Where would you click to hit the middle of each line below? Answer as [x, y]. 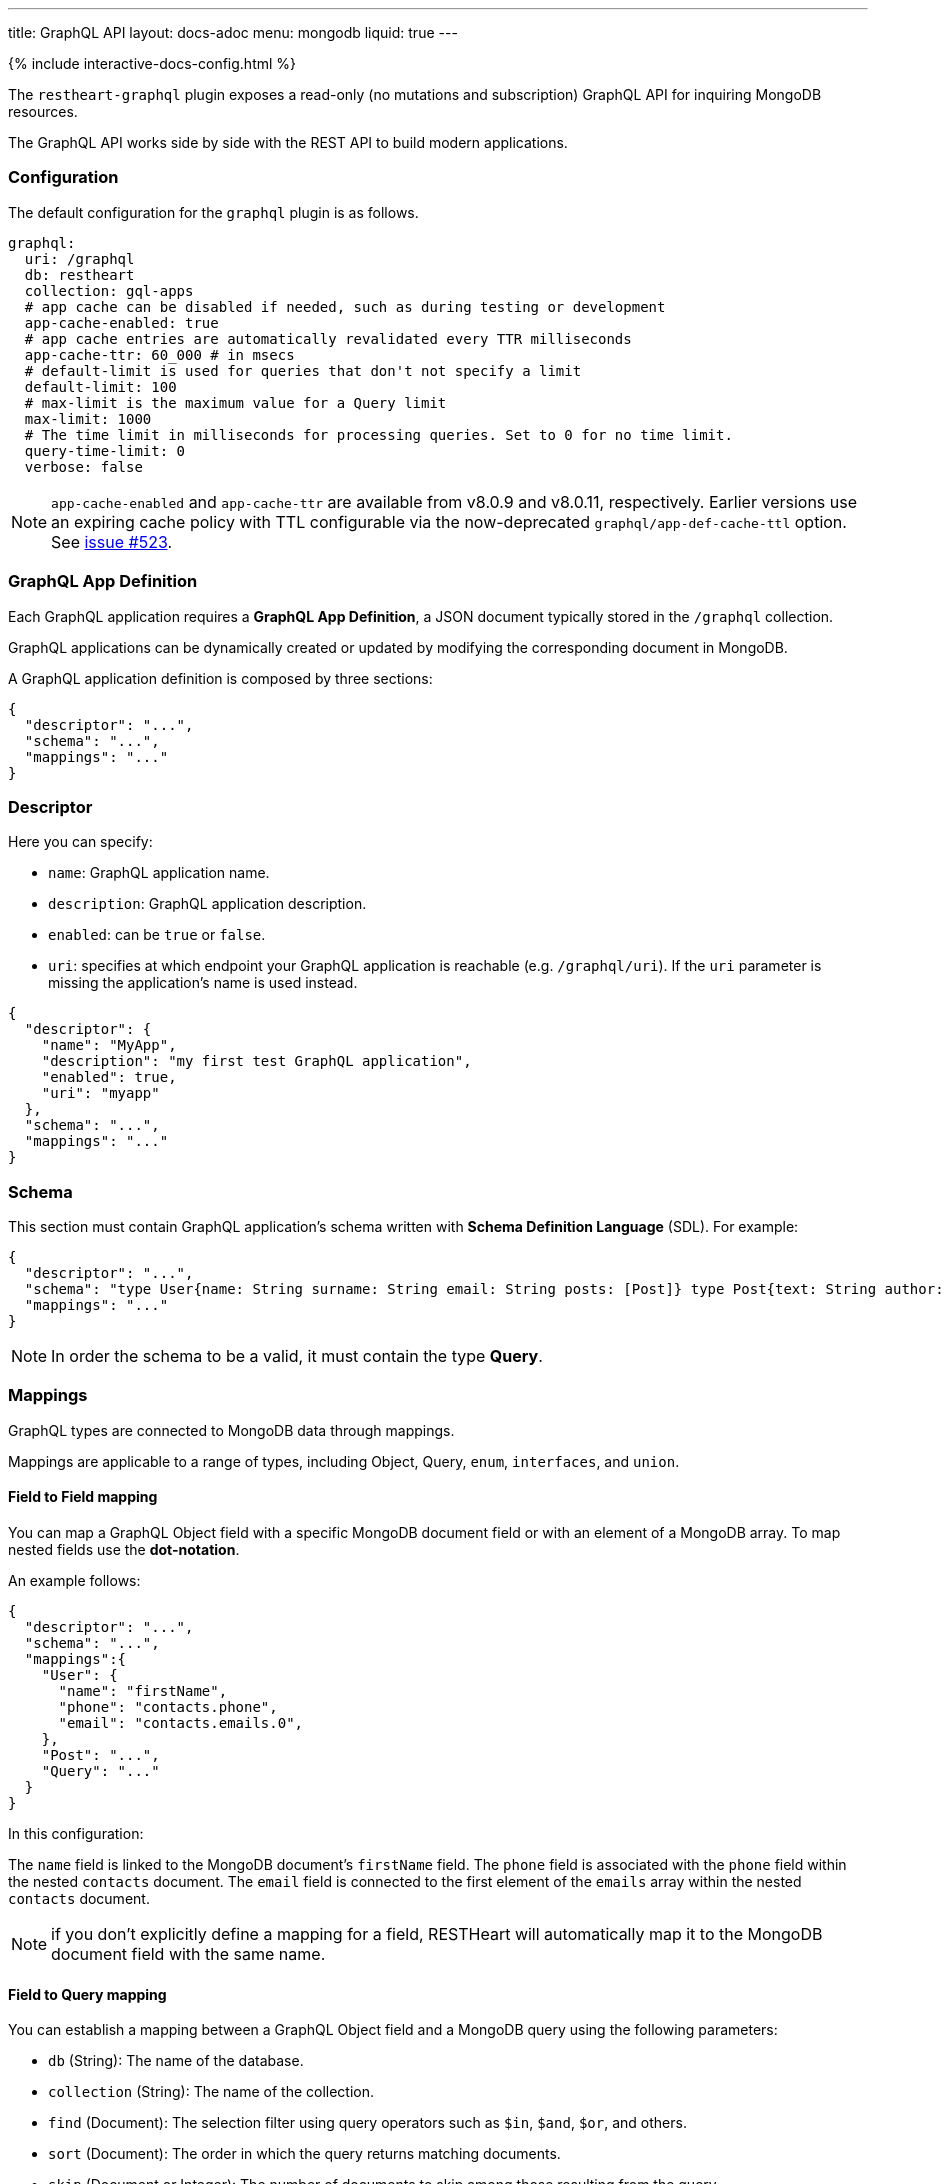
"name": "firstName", [143, 1690]
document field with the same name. [188, 1953]
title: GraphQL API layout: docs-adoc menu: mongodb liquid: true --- [233, 32]
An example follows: [74, 1580]
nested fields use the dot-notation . [124, 1549]
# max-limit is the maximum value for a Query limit [235, 402]
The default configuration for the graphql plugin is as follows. [213, 212]
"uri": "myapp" [100, 1093]
